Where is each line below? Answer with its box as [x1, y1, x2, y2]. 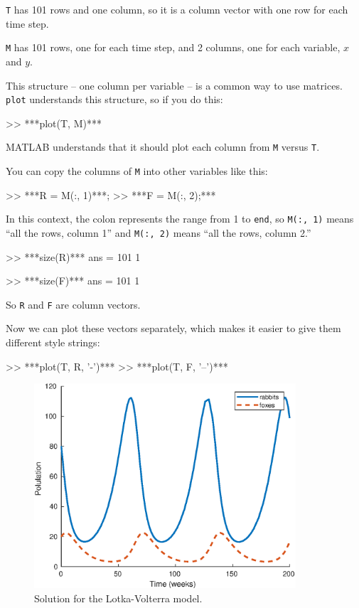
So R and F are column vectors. [6, 297, 141, 311]
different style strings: [6, 335, 100, 349]
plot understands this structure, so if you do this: [6, 92, 223, 107]
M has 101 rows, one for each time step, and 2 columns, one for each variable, [6, 40, 341, 55]
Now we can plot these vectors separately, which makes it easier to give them [6, 321, 341, 336]
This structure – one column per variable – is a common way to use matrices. [6, 78, 343, 92]
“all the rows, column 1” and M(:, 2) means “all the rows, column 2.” [6, 225, 311, 240]
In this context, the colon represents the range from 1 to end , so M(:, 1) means [6, 211, 354, 226]
